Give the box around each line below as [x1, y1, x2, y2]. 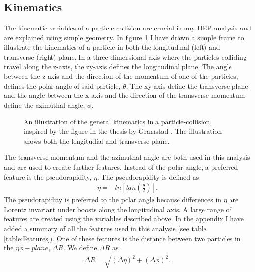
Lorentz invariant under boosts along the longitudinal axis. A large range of [4, 204, 231, 214]
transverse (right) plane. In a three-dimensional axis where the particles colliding [4, 51, 247, 61]
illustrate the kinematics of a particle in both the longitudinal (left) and [4, 42, 220, 52]
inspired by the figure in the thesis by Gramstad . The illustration [24, 126, 222, 136]
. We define [63, 242, 97, 253]
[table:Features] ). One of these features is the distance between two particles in [4, 233, 241, 243]
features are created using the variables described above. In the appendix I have [4, 213, 244, 224]
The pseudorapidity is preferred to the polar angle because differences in [4, 194, 222, 205]
